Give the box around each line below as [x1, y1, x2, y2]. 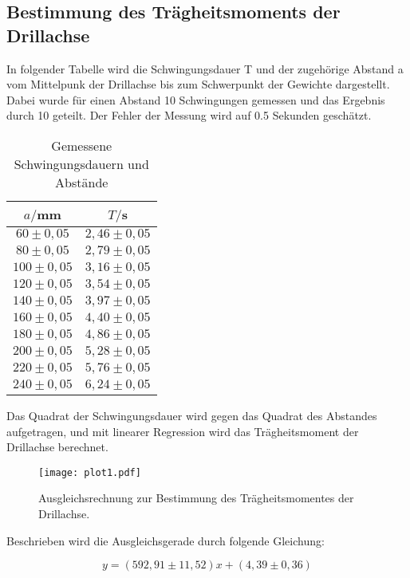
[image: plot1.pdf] [38, 466, 141, 478]
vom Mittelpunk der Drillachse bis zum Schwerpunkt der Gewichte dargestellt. [6, 76, 390, 92]
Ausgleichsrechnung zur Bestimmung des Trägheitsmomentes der [38, 490, 354, 506]
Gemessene [51, 136, 112, 155]
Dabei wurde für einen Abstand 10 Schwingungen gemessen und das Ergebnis [6, 91, 385, 108]
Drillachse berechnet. [6, 438, 108, 455]
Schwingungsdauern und [14, 154, 149, 173]
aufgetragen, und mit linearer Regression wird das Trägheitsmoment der [6, 423, 359, 439]
